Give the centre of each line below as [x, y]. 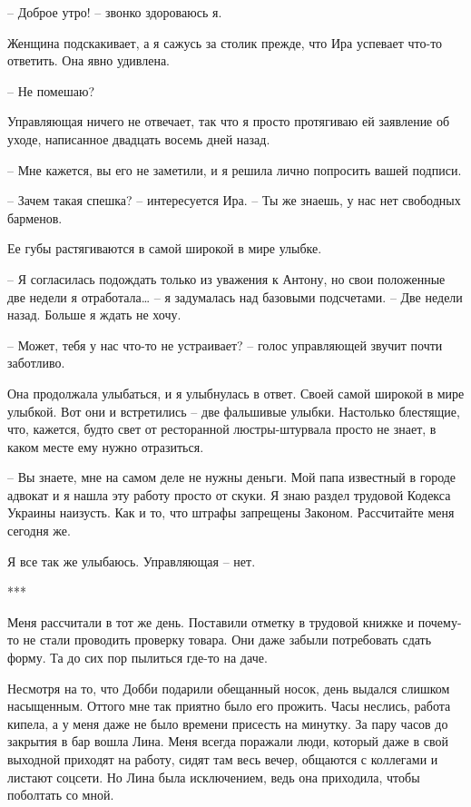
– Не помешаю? [51, 90]
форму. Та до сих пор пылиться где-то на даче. [137, 658]
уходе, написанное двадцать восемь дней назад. [139, 138]
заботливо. [36, 363]
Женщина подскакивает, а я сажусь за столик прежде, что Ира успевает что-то [225, 42]
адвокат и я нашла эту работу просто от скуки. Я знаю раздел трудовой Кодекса [229, 494]
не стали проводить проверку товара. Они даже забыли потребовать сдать [227, 640]
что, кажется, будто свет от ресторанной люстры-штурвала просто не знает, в [222, 429]
